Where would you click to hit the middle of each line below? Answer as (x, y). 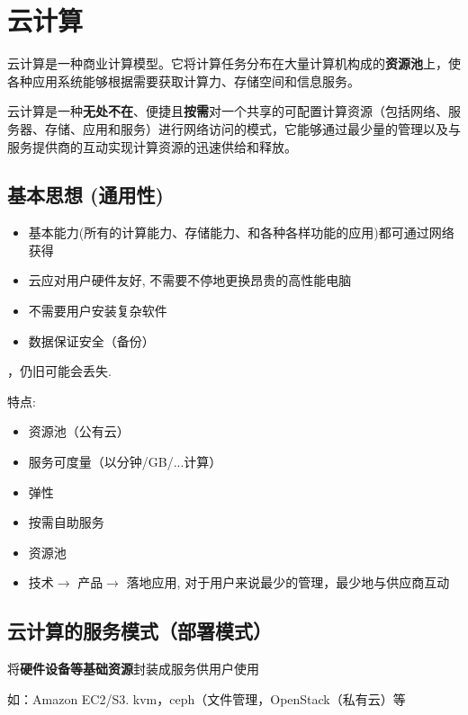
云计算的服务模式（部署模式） (139, 631)
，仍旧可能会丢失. (59, 371)
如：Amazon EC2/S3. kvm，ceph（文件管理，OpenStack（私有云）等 (207, 698)
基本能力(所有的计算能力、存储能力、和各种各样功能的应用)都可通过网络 (241, 232)
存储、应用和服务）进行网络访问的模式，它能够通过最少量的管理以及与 (252, 128)
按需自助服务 (66, 522)
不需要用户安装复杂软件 (98, 311)
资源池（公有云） (79, 431)
